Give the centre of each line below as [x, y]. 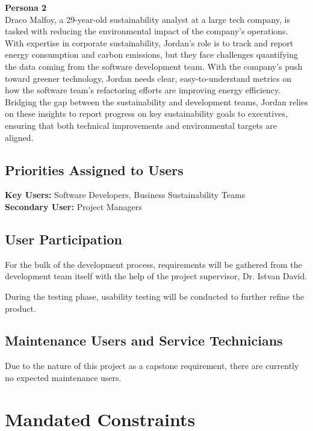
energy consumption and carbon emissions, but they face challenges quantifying [151, 54]
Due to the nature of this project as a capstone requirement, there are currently [152, 366]
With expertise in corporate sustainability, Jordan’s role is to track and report [149, 42]
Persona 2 [26, 7]
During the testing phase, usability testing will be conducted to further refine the [155, 296]
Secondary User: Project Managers [73, 206]
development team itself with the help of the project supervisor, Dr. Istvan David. [156, 276]
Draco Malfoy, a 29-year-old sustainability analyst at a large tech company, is [147, 19]
